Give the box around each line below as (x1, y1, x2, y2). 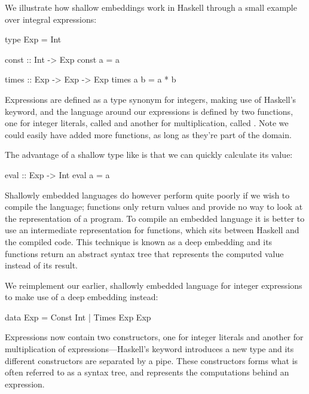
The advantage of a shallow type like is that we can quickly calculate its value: (5, 148, 293, 161)
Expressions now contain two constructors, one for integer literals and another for (5, 331, 304, 343)
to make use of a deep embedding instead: (5, 291, 158, 303)
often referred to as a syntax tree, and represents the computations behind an (5, 366, 289, 378)
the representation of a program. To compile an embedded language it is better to (5, 212, 305, 224)
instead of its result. (5, 259, 78, 271)
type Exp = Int (5, 33, 62, 45)
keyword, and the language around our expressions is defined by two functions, (5, 105, 293, 117)
